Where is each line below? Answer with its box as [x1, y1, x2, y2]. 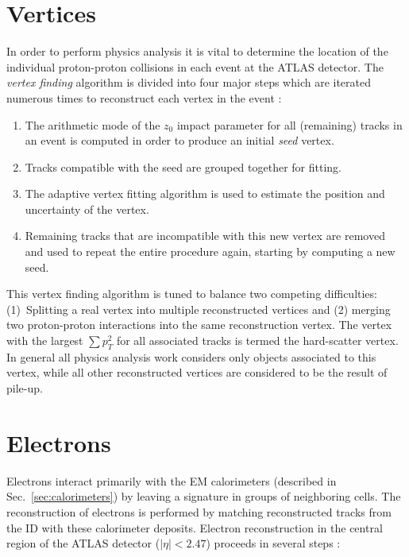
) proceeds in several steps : [206, 535, 341, 551]
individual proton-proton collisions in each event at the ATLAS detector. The [6, 58, 384, 75]
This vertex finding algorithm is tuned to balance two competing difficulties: [6, 285, 377, 302]
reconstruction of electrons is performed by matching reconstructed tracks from [6, 503, 392, 520]
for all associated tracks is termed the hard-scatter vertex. [116, 332, 399, 349]
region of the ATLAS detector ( [6, 535, 160, 551]
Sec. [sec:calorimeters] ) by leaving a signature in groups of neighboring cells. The [6, 488, 401, 505]
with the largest [6, 332, 83, 349]
